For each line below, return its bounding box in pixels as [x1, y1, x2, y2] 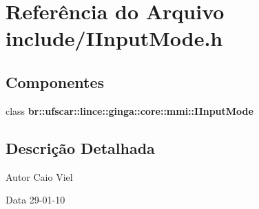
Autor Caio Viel [6, 169, 73, 184]
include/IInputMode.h [6, 24, 223, 52]
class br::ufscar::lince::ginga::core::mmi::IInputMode [6, 103, 253, 118]
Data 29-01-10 [6, 192, 65, 207]
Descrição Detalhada [6, 137, 155, 158]
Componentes [6, 71, 105, 92]
